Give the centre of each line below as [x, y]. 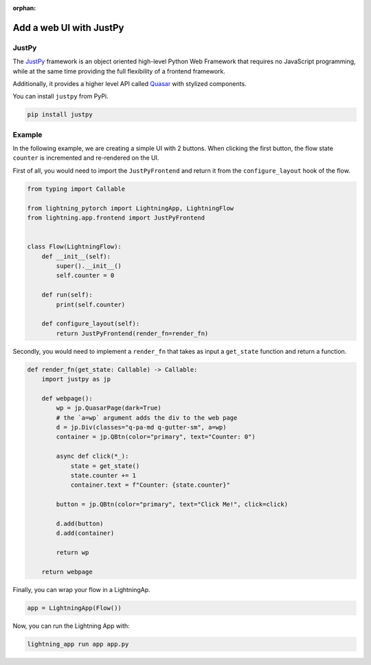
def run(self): [67, 295]
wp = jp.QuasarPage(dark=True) [109, 408]
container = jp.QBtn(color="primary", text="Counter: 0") [156, 437]
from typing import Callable [76, 189]
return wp [72, 553]
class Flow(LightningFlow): [74, 247]
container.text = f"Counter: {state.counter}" [150, 485]
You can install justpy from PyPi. [61, 96]
